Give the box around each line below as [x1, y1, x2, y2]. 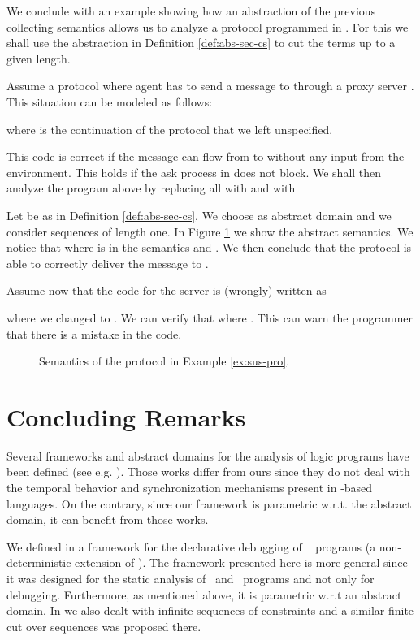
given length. [6, 50, 71, 67]
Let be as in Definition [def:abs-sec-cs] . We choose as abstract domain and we [6, 206, 392, 223]
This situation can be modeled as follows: [6, 93, 213, 110]
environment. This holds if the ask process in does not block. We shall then [6, 163, 382, 180]
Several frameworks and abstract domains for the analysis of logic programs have [6, 447, 409, 464]
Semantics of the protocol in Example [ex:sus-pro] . [39, 352, 290, 370]
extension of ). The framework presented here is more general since [75, 554, 408, 571]
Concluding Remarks [6, 400, 246, 433]
